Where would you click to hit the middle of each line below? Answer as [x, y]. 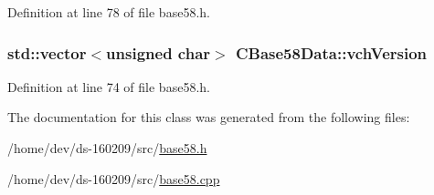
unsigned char [159, 52]
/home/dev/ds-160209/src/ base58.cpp [114, 178]
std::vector [47, 52]
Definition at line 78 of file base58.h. [109, 12]
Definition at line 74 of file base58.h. [109, 86]
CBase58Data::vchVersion [331, 52]
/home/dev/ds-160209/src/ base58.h [107, 148]
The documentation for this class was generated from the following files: [209, 117]
